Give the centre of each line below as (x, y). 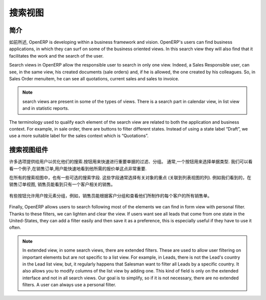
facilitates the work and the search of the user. (56, 56)
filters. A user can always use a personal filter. (69, 285)
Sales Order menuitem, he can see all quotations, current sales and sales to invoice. (94, 79)
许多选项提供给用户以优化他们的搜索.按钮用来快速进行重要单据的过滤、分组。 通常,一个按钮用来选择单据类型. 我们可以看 (131, 162)
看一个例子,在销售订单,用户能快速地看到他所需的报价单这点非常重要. (78, 168)
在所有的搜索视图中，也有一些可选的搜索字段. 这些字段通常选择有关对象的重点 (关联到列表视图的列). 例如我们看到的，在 (130, 178)
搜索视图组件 (29, 150)
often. (15, 228)
